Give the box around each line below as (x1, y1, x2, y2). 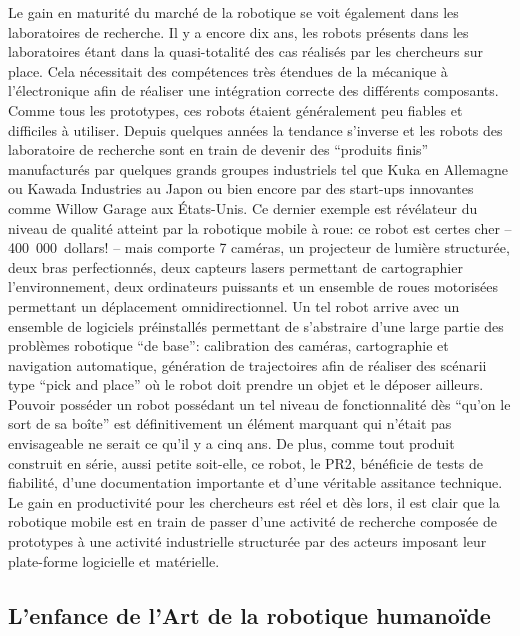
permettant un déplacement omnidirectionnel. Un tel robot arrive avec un (8, 295, 460, 316)
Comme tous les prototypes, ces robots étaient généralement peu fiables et (8, 99, 463, 120)
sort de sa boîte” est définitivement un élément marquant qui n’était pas (8, 413, 452, 434)
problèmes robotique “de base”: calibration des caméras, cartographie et (8, 335, 449, 356)
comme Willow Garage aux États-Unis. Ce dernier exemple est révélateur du (8, 197, 478, 218)
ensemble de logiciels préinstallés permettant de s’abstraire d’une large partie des (8, 315, 504, 336)
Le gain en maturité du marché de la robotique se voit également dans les (8, 2, 459, 22)
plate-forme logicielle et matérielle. (8, 550, 220, 571)
